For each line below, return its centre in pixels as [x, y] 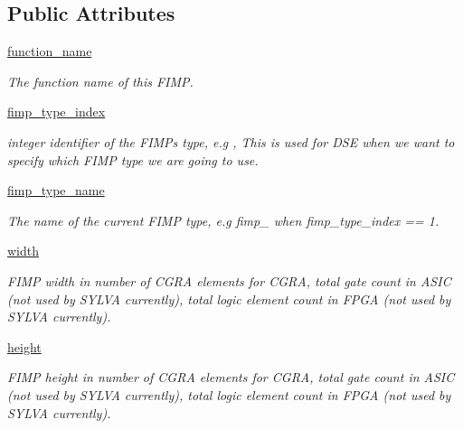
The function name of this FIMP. [100, 81]
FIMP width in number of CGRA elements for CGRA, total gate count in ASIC [229, 280]
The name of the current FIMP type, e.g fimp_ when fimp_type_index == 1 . [223, 220]
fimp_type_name [56, 190]
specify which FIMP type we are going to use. [133, 159]
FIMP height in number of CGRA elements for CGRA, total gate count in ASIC [231, 377]
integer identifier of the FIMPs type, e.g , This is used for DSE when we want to [231, 141]
